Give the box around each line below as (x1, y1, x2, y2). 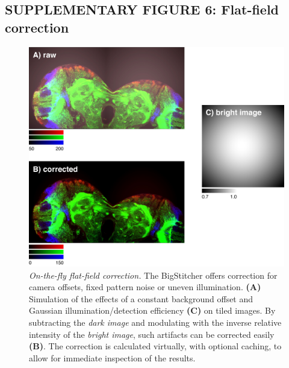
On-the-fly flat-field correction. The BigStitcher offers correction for (29, 268, 278, 281)
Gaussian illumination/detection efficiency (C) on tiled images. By (29, 304, 276, 317)
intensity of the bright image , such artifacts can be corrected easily (29, 328, 275, 340)
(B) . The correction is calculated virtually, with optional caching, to (29, 340, 282, 352)
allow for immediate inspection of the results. (29, 351, 196, 364)
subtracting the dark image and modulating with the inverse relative (29, 316, 282, 328)
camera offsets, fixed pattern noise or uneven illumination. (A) (29, 281, 261, 293)
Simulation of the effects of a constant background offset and (29, 292, 253, 305)
